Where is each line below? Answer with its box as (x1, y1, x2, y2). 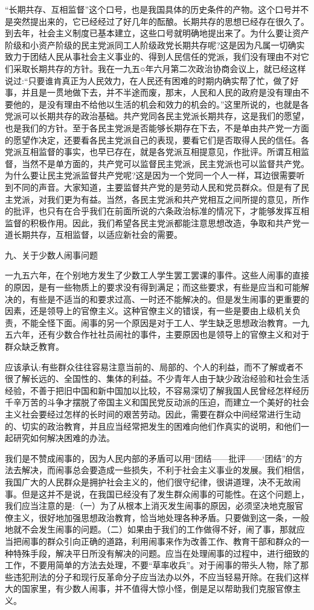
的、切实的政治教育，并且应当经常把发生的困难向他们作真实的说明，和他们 (5, 419, 301, 432)
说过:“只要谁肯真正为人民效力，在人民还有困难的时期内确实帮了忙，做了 (5, 74, 290, 87)
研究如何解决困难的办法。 (13, 431, 115, 444)
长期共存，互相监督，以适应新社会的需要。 (13, 228, 182, 241)
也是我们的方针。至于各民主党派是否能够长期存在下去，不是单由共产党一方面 (5, 121, 309, 134)
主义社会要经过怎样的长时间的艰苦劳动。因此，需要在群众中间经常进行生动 (5, 408, 301, 420)
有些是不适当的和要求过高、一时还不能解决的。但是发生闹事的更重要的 (30, 292, 309, 305)
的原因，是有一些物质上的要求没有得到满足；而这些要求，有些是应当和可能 (5, 281, 301, 294)
